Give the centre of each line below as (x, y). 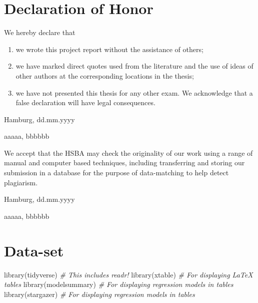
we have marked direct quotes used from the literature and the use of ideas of (134, 66)
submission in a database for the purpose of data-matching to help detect (116, 173)
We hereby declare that (40, 32)
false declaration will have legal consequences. (85, 102)
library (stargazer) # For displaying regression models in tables (99, 294)
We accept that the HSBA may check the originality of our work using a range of (128, 153)
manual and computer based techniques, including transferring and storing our (124, 163)
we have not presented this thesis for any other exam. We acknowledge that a (134, 92)
